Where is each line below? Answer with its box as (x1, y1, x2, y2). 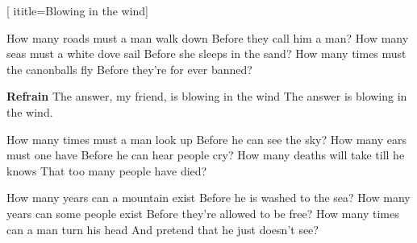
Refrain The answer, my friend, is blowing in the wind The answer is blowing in (6, 88, 407, 105)
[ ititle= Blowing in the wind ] (6, 2, 149, 19)
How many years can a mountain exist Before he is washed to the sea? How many (6, 189, 411, 206)
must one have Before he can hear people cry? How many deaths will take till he (6, 146, 405, 163)
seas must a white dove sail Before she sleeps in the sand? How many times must (6, 45, 407, 62)
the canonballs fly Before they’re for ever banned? (6, 60, 252, 77)
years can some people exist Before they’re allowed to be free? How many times (6, 204, 399, 221)
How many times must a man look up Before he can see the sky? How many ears (6, 130, 407, 147)
